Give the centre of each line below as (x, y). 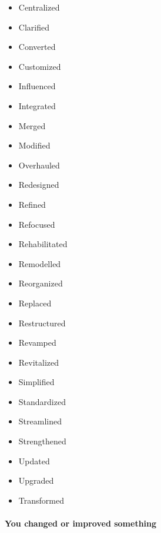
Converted (37, 47)
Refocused (37, 224)
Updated (34, 461)
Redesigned (39, 185)
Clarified (34, 27)
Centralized (39, 7)
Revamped (37, 343)
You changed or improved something (81, 523)
